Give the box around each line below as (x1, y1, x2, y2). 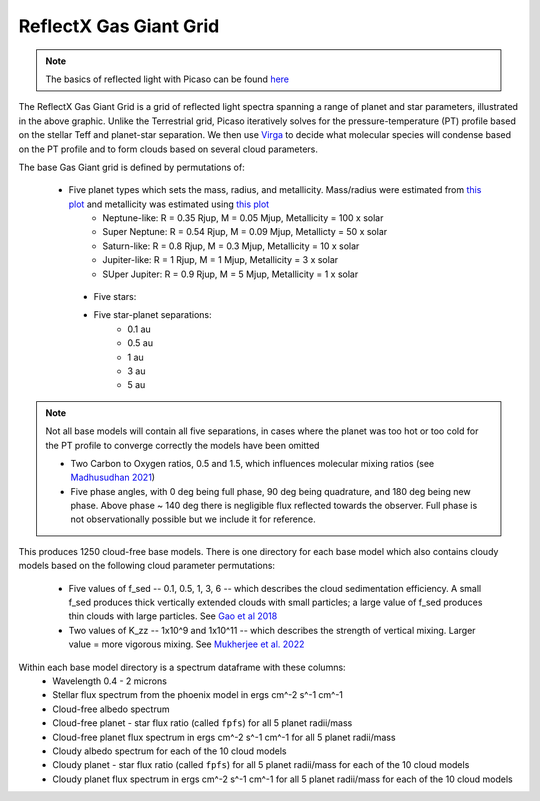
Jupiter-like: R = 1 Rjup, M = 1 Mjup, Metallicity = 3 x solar (102, 254, 339, 266)
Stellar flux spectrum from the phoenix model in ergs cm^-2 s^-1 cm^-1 (52, 689, 344, 701)
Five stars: (93, 291, 137, 303)
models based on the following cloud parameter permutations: (18, 560, 275, 572)
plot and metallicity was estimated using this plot (68, 198, 270, 210)
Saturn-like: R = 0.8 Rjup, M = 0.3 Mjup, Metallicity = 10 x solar (102, 240, 360, 252)
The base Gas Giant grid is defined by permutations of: (18, 161, 245, 173)
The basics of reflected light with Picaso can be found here (45, 73, 290, 85)
